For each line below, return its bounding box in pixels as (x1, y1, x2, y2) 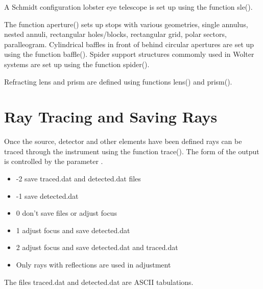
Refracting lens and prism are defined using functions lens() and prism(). (4, 76, 232, 87)
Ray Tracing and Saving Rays (4, 106, 218, 127)
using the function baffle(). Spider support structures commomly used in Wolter (4, 49, 254, 59)
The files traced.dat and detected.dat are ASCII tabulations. (4, 276, 194, 287)
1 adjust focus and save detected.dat (16, 224, 130, 235)
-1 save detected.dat (16, 190, 79, 201)
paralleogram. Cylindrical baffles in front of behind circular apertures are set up (4, 38, 254, 49)
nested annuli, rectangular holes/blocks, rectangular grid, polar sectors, (4, 29, 227, 39)
